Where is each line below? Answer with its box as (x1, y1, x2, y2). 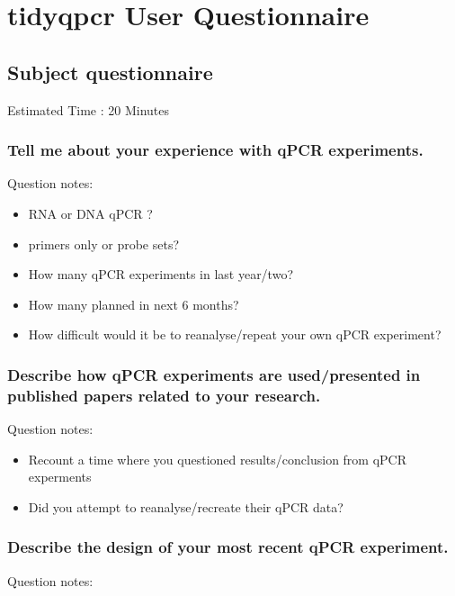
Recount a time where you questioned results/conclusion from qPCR (28, 449, 407, 468)
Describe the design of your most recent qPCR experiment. (7, 536, 449, 558)
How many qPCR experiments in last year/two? (28, 265, 293, 284)
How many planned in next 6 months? (28, 294, 239, 313)
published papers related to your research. (7, 384, 321, 406)
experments (28, 467, 92, 486)
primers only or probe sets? (28, 234, 180, 253)
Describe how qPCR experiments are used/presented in (7, 363, 421, 385)
